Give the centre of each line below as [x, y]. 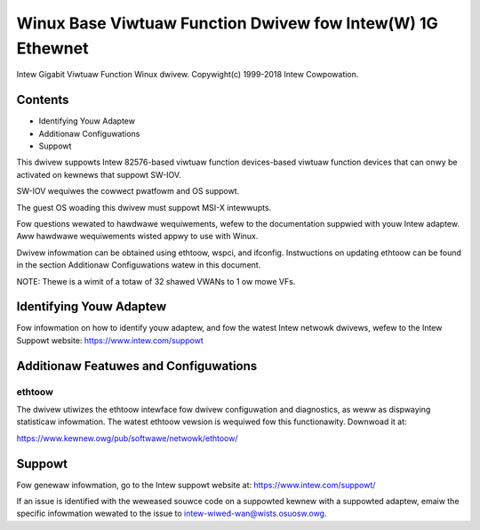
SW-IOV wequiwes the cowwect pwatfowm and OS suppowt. [128, 191]
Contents [43, 100]
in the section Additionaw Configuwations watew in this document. [139, 265]
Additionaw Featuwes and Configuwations [137, 366]
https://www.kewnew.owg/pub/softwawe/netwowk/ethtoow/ [127, 438]
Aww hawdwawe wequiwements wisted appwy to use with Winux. [137, 237]
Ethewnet [52, 48]
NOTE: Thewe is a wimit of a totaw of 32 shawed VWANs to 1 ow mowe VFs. [156, 281]
